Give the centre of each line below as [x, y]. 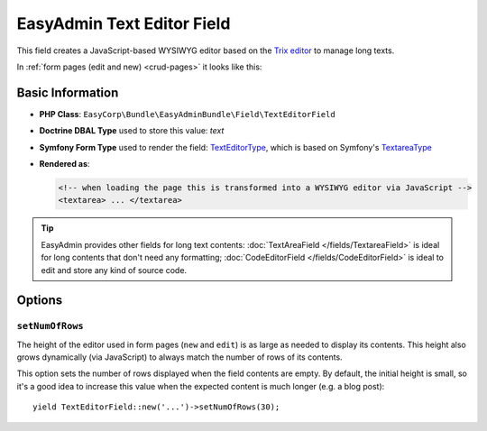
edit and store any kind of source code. [114, 270]
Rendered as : [64, 164]
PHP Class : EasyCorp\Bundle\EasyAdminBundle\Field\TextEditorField [187, 114]
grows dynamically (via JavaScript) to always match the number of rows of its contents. [179, 357]
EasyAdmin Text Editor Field [124, 23]
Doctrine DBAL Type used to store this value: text [132, 131]
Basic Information [68, 92]
